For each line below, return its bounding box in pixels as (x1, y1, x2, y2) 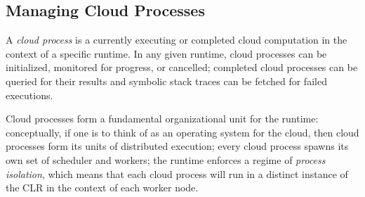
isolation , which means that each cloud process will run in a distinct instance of (6, 166, 348, 181)
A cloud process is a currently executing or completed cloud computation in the (6, 32, 347, 47)
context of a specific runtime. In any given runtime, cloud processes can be (6, 46, 327, 61)
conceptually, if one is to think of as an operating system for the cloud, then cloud (6, 125, 359, 139)
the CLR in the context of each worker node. (6, 180, 199, 195)
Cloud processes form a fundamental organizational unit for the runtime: (6, 111, 319, 126)
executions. (6, 87, 53, 102)
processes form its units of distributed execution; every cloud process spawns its (6, 139, 349, 153)
